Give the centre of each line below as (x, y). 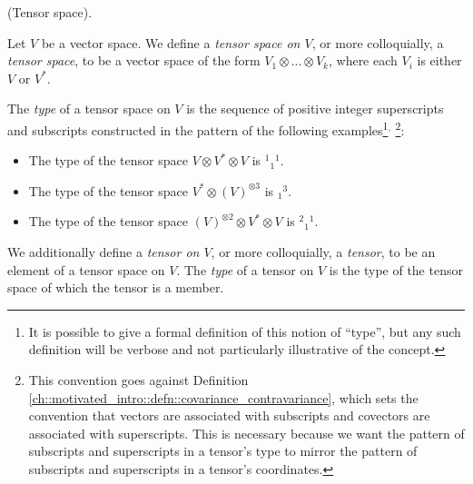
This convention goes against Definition (138, 379)
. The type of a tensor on (245, 269)
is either (439, 60)
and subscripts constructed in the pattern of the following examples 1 (198, 128)
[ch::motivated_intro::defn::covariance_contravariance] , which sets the (223, 397)
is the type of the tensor (396, 269)
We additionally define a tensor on (103, 252)
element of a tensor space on (86, 269)
